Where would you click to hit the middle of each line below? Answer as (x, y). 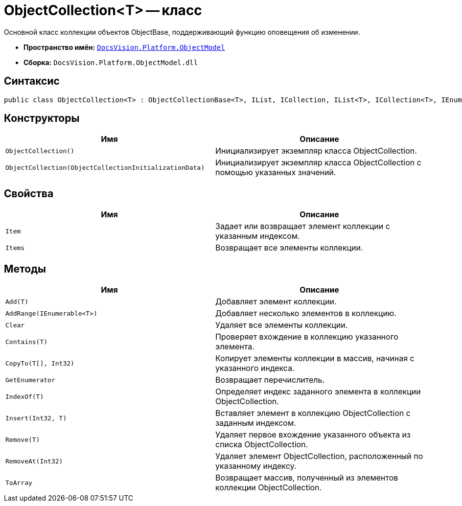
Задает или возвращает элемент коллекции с (303, 226)
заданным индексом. (256, 423)
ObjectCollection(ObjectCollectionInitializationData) (105, 167)
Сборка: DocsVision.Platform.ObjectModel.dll (111, 62)
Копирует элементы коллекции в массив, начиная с (315, 358)
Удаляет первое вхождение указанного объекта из (313, 435)
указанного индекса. (255, 368)
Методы (25, 269)
